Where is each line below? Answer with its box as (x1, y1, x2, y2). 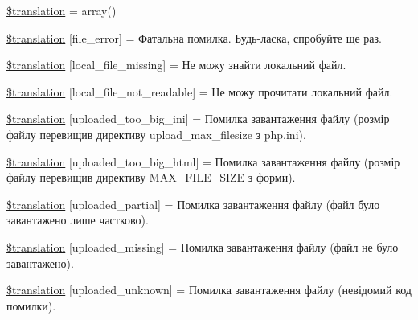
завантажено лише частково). (6, 211, 149, 228)
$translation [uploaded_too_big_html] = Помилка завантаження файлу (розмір (6, 153, 400, 170)
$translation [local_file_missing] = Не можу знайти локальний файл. (6, 56, 346, 73)
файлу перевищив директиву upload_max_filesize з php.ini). (6, 125, 306, 142)
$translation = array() (6, 2, 117, 18)
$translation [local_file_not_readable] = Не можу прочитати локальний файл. (6, 83, 393, 100)
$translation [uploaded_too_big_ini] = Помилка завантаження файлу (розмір (6, 110, 390, 127)
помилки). (6, 297, 56, 314)
